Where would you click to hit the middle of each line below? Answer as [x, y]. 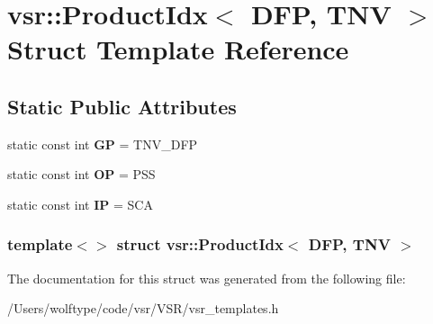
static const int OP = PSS [81, 174]
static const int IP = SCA [80, 204]
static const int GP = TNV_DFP [103, 144]
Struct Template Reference [178, 49]
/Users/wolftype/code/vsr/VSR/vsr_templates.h [143, 308]
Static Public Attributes [122, 106]
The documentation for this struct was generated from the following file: [207, 278]
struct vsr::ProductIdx [200, 244]
